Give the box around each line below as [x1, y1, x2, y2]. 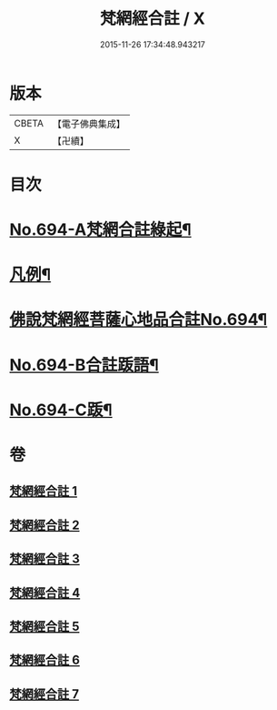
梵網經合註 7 [9, 686, 80, 702]
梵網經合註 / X [99, 8, 206, 29]
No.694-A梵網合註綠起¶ [9, 219, 193, 240]
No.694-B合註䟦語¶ [9, 354, 159, 375]
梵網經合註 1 [9, 483, 78, 499]
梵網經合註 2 [9, 517, 80, 532]
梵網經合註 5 [9, 618, 80, 634]
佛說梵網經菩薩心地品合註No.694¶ [9, 309, 268, 330]
